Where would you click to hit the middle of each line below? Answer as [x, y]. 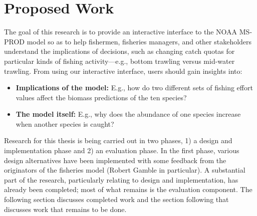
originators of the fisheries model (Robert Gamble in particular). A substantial [125, 170]
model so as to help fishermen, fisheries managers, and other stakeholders [139, 41]
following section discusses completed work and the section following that [116, 199]
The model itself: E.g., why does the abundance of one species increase [128, 114]
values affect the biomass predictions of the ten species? [101, 97]
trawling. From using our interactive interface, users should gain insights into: [123, 71]
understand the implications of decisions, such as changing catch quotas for [119, 51]
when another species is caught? [65, 123]
